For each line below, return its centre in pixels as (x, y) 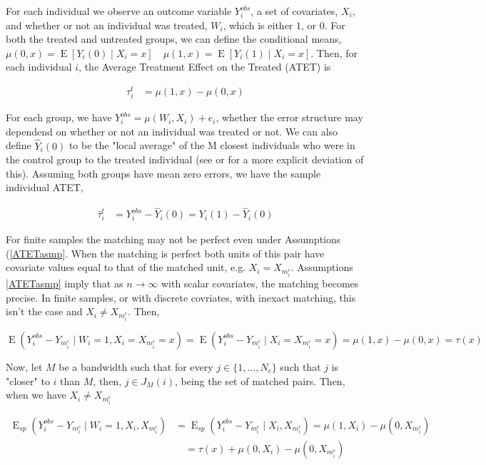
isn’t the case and (44, 311)
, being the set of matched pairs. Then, (260, 380)
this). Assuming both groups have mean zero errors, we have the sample (163, 173)
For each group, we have (59, 117)
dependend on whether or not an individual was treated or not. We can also (172, 131)
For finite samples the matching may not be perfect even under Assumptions (173, 239)
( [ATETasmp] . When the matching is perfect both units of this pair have (165, 253)
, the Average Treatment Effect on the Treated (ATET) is (205, 67)
